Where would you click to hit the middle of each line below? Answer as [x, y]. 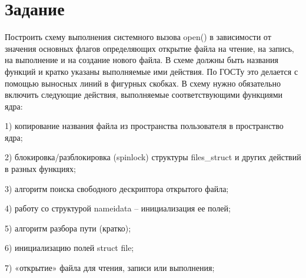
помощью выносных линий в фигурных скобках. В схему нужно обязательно [143, 83]
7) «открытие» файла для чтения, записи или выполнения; [110, 268]
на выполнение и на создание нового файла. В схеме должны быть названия [142, 60]
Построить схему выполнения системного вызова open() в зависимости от [138, 37]
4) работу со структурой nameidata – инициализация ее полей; [118, 208]
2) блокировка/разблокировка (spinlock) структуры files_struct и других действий [153, 157]
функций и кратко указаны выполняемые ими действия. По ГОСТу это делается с [152, 71]
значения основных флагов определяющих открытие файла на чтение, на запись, [149, 48]
